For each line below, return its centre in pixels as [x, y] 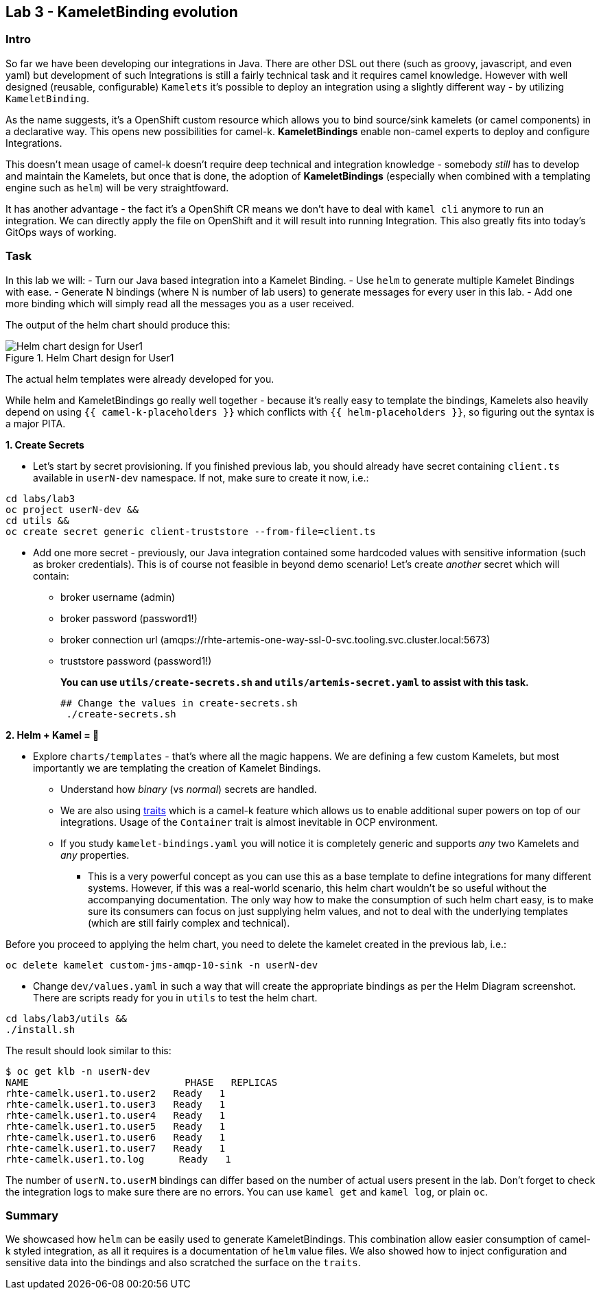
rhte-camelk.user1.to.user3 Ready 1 [116, 1104]
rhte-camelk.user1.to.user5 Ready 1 [116, 1126]
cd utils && [37, 520]
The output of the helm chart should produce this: [118, 324]
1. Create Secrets [45, 444]
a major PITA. [36, 423]
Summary [32, 1215]
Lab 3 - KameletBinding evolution [122, 12]
